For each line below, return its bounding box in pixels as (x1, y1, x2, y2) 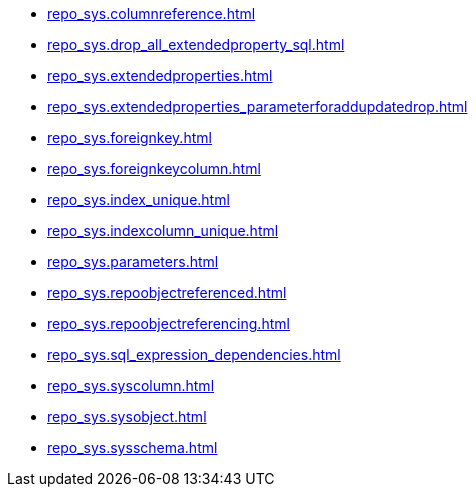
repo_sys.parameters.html (47, 253, 219, 270)
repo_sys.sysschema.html (47, 439, 218, 456)
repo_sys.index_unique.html (47, 191, 230, 208)
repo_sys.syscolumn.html (47, 377, 215, 394)
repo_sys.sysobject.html (47, 408, 207, 425)
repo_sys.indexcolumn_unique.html (47, 222, 279, 239)
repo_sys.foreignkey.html (47, 129, 212, 146)
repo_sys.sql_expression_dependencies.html (47, 346, 341, 363)
